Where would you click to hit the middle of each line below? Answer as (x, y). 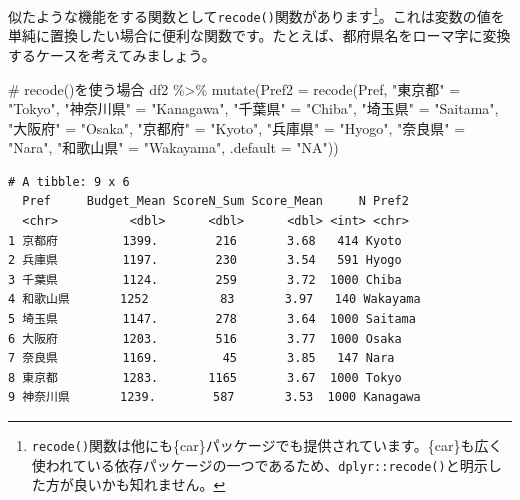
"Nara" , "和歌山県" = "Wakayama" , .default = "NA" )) (173, 147)
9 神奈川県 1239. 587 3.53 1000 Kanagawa (214, 397)
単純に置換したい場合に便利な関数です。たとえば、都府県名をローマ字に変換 (259, 35)
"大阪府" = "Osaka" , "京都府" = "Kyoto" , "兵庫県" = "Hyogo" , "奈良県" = (237, 127)
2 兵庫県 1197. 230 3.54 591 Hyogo (205, 260)
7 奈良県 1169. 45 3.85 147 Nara (201, 358)
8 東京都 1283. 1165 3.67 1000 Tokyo (205, 377)
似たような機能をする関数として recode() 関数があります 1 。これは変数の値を (256, 14)
